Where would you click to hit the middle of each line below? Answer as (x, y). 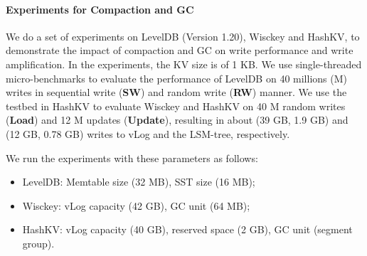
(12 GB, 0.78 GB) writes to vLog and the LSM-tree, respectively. (148, 133)
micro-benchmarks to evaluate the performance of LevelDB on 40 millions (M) (176, 78)
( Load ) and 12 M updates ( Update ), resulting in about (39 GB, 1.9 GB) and (177, 120)
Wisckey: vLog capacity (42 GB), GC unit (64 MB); (136, 205)
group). (38, 243)
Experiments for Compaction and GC (100, 9)
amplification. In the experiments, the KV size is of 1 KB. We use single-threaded (184, 64)
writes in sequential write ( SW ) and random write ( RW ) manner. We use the (176, 92)
